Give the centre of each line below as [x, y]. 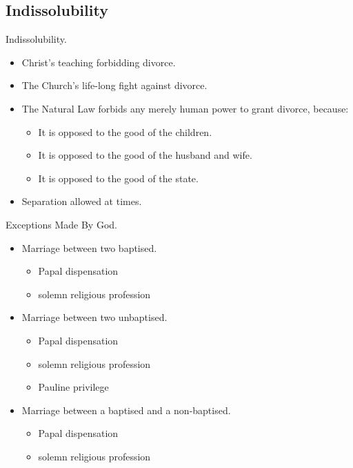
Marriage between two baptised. [89, 247]
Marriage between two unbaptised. [94, 317]
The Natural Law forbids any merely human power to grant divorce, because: [185, 108]
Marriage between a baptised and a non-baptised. [126, 410]
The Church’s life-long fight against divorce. [114, 85]
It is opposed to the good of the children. [125, 131]
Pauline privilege [73, 387]
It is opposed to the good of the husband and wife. [145, 155]
